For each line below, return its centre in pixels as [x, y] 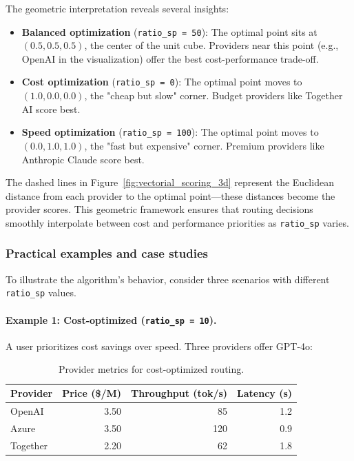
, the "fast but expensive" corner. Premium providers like [204, 145]
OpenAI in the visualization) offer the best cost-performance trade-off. [170, 58]
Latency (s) [265, 393]
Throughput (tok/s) [179, 393]
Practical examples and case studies [107, 253]
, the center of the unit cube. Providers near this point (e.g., [211, 45]
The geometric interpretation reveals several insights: [117, 8]
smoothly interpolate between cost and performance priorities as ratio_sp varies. [177, 222]
